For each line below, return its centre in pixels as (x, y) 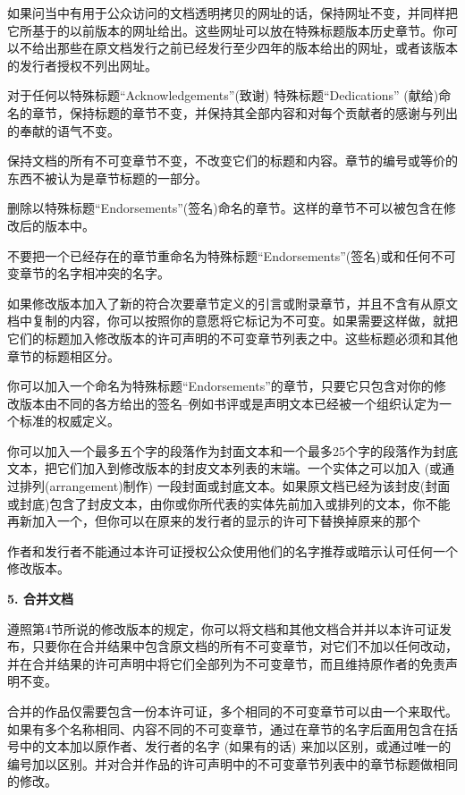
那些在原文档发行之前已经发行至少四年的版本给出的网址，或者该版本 (257, 48)
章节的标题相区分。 (63, 355)
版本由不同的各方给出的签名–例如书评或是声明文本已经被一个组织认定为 (229, 403)
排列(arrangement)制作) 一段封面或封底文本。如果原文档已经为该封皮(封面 (235, 486)
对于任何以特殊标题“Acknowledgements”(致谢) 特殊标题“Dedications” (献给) (223, 95)
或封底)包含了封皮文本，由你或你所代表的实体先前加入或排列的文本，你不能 (229, 503)
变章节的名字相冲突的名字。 (89, 273)
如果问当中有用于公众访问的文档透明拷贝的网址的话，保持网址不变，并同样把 (232, 13)
